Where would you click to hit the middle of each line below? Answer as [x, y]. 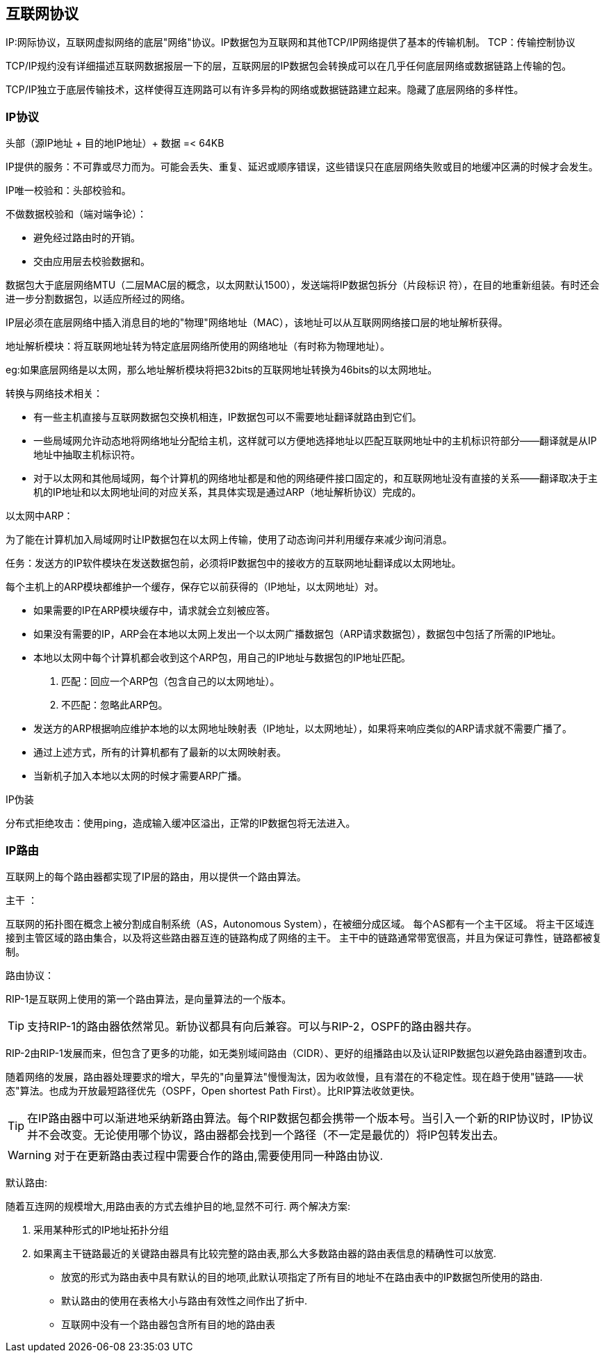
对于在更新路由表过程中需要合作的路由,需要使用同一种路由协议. [219, 1155]
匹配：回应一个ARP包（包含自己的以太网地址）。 [171, 681]
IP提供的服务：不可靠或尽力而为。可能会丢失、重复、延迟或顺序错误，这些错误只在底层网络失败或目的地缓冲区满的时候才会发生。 [302, 167]
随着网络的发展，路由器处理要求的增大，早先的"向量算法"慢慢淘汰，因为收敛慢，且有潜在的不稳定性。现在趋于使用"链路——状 [295, 1076]
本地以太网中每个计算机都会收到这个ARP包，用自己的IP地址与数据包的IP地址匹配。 [222, 658]
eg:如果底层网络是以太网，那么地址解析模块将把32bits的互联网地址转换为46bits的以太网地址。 [222, 370]
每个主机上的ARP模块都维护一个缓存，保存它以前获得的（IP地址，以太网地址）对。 [195, 587]
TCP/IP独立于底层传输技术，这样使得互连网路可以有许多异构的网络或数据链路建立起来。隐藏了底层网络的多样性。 [265, 90]
